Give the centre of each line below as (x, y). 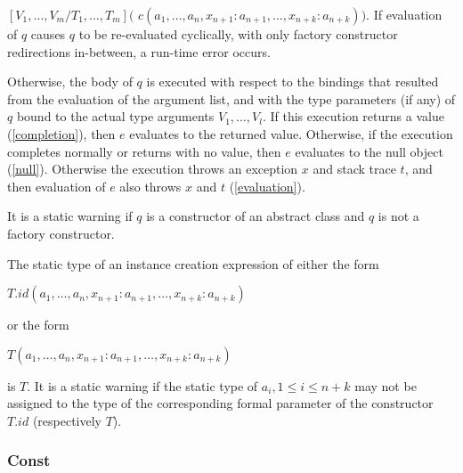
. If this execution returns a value (353, 116)
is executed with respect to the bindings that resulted (292, 82)
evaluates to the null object (369, 151)
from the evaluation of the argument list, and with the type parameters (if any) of (231, 98)
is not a (398, 216)
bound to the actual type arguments (115, 116)
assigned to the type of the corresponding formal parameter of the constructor (220, 403)
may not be (386, 385)
